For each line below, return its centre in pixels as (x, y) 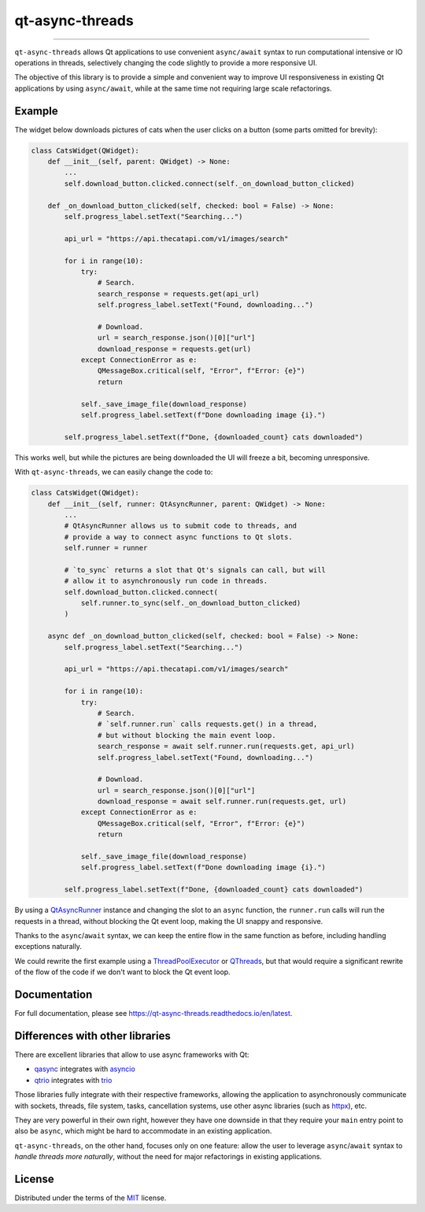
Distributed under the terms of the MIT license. (91, 1198)
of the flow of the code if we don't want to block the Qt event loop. (123, 972)
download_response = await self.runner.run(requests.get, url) (222, 802)
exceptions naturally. (48, 947)
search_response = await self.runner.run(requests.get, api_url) (226, 747)
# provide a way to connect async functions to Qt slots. (178, 537)
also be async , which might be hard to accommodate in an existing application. (143, 1131)
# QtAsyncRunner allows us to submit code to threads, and (181, 526)
